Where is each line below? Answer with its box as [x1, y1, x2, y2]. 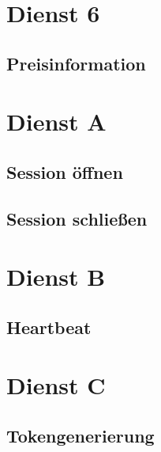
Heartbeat [6, 314, 92, 339]
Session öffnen [6, 159, 123, 184]
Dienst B [6, 260, 106, 293]
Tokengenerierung [6, 424, 155, 448]
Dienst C [6, 369, 106, 401]
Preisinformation [6, 51, 146, 75]
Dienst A [6, 105, 107, 138]
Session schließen [6, 206, 148, 230]
